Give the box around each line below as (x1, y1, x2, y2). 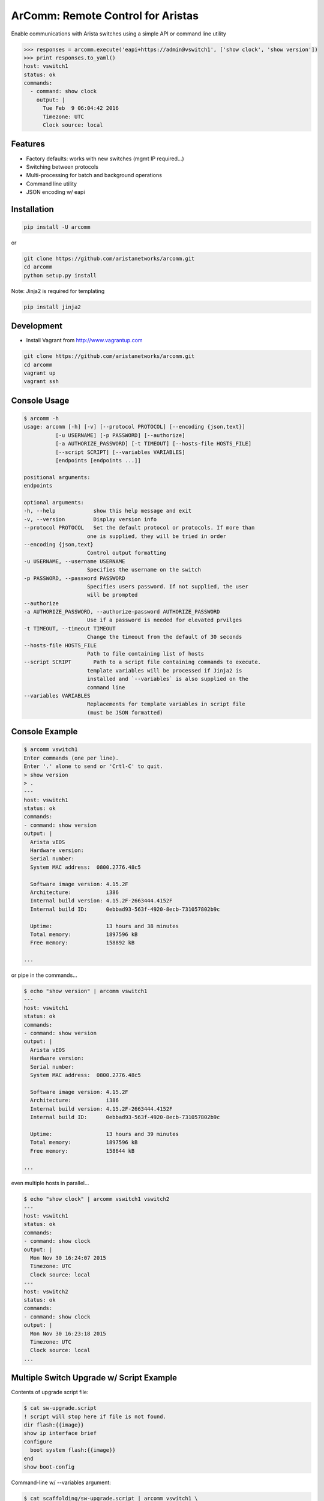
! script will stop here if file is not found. (23, 1413, 166, 1420)
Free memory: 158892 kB (30, 940, 135, 946)
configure (23, 1438, 53, 1445)
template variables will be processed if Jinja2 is (87, 667, 242, 674)
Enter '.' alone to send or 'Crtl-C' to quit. (23, 763, 163, 770)
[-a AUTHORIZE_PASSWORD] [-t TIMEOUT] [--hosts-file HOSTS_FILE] (55, 440, 252, 447)
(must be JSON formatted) (87, 709, 163, 716)
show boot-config (23, 1463, 75, 1470)
